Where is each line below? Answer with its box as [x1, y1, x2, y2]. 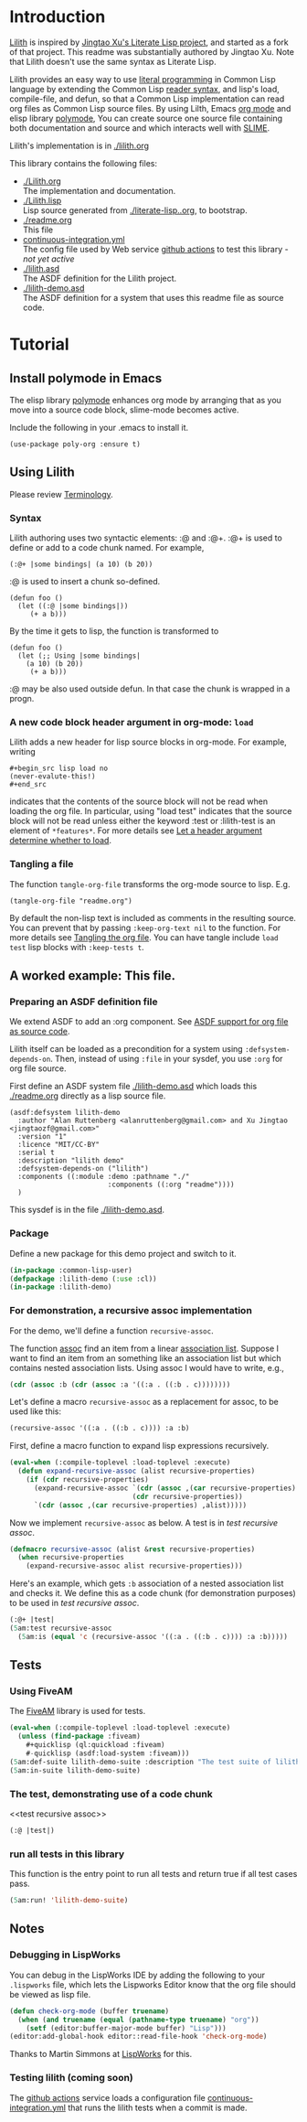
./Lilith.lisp [22, 195, 62, 206]
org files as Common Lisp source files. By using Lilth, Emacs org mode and [9, 102, 291, 113]
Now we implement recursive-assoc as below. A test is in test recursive [9, 1516, 279, 1528]
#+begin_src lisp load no [9, 764, 108, 774]
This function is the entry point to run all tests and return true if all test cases [9, 1869, 298, 1880]
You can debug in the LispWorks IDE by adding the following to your [9, 1969, 265, 1980]
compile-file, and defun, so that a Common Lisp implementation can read [9, 93, 285, 104]
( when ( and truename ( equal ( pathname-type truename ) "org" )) [17, 2015, 259, 2024]
